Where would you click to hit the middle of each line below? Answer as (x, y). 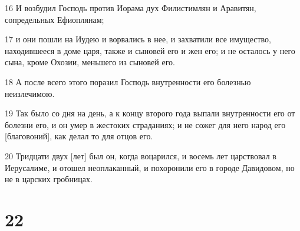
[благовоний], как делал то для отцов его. (79, 136)
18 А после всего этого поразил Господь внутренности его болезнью (128, 81)
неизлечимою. (30, 93)
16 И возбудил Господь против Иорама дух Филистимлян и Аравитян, (131, 8)
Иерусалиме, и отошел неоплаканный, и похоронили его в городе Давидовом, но (150, 167)
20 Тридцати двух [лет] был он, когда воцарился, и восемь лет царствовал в (141, 155)
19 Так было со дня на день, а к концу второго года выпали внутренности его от (150, 113)
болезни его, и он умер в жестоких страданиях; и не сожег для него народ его (145, 124)
